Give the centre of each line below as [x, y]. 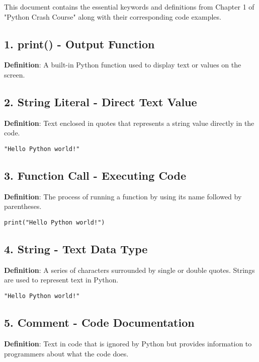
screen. [15, 74]
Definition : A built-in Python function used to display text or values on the [123, 65]
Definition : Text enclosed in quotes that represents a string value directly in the [129, 123]
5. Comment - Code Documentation [99, 322]
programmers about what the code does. [66, 353]
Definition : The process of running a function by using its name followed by [123, 196]
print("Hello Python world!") [55, 223]
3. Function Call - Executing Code [95, 175]
